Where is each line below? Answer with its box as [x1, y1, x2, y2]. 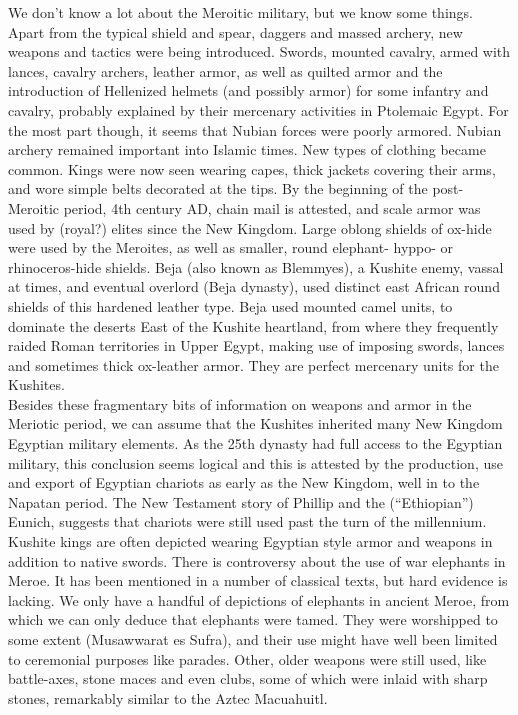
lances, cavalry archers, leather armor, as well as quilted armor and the [8, 60, 443, 81]
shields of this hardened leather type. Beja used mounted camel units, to [8, 295, 453, 316]
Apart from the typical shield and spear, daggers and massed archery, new [8, 21, 463, 42]
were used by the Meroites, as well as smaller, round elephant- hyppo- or [8, 237, 454, 258]
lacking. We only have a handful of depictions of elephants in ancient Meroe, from [8, 589, 510, 610]
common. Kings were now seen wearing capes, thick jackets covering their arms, [8, 158, 496, 179]
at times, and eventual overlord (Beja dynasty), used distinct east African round [8, 276, 500, 297]
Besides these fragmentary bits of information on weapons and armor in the [8, 393, 472, 414]
